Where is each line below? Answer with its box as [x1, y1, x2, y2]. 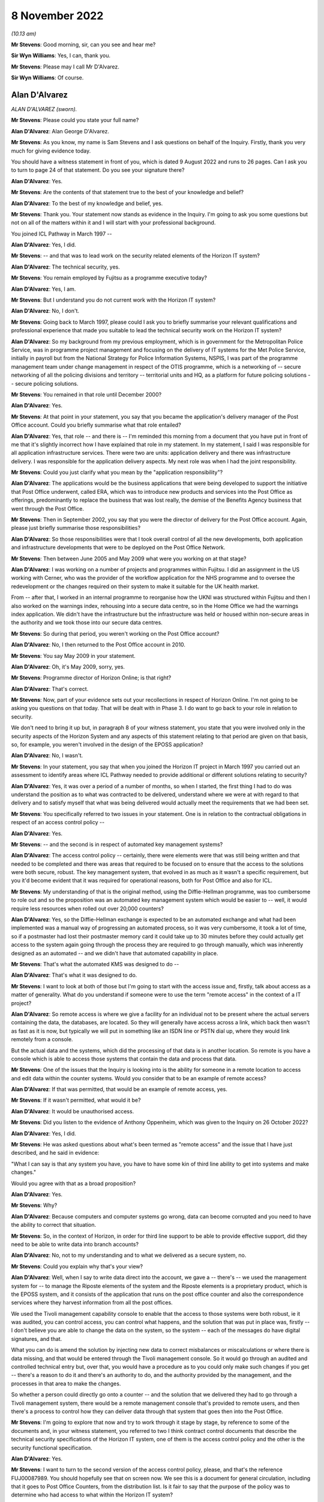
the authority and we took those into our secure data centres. [11, 619, 163, 626]
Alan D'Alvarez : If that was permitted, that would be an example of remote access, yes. [11, 1086, 228, 1093]
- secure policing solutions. [11, 380, 79, 387]
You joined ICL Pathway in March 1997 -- [11, 230, 112, 237]
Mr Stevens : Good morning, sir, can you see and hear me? [11, 41, 156, 48]
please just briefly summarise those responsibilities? [11, 524, 141, 532]
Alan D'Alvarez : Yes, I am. [11, 285, 76, 293]
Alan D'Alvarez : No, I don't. [11, 307, 80, 315]
